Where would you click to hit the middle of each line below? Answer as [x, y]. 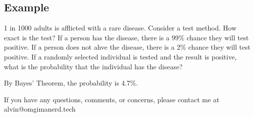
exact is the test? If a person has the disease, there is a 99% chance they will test [127, 37]
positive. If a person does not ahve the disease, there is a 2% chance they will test [127, 47]
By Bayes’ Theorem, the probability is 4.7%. [71, 83]
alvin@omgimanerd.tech [40, 109]
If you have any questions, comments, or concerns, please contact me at [112, 99]
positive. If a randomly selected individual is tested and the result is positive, [120, 56]
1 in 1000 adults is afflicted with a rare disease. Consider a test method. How [120, 28]
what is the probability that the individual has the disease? [93, 66]
